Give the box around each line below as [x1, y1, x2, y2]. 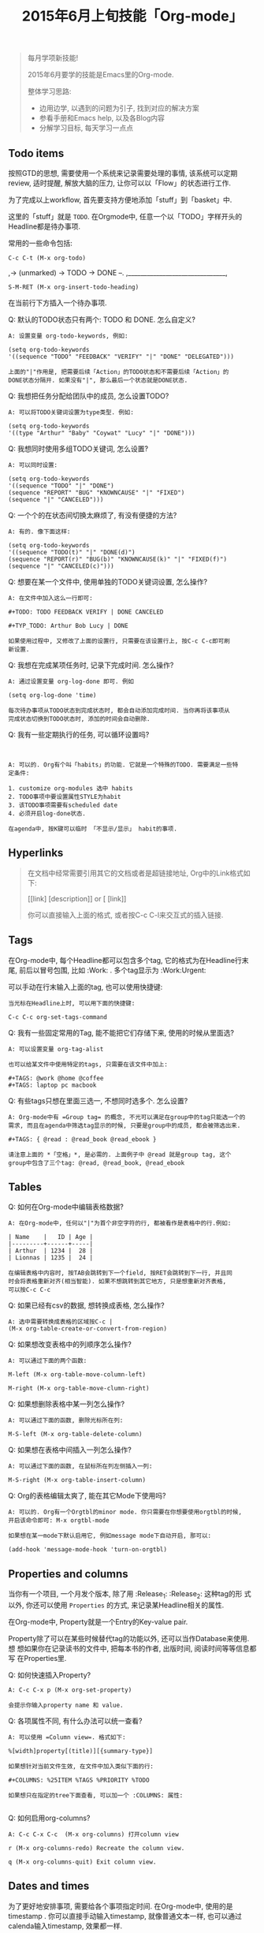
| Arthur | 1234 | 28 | [8, 1247, 93, 1255]
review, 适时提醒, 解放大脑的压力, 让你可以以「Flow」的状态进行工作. [8, 178, 231, 188]
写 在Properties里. [8, 1654, 67, 1663]
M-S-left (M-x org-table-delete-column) [8, 1431, 143, 1439]
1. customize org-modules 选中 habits [8, 785, 133, 793]
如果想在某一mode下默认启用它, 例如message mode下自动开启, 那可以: [8, 1532, 211, 1540]
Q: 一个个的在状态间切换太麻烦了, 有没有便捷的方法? [8, 510, 177, 520]
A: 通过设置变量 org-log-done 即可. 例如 [8, 677, 134, 685]
